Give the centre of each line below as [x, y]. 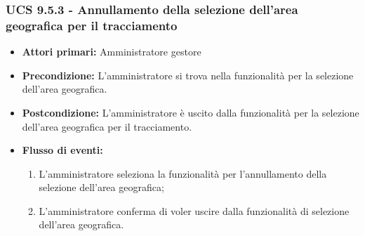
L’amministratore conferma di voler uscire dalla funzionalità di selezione [194, 210]
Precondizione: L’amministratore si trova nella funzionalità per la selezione [188, 75]
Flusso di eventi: [62, 150]
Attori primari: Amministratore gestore [112, 52]
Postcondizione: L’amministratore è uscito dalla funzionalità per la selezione [191, 112]
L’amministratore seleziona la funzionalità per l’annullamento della [183, 173]
